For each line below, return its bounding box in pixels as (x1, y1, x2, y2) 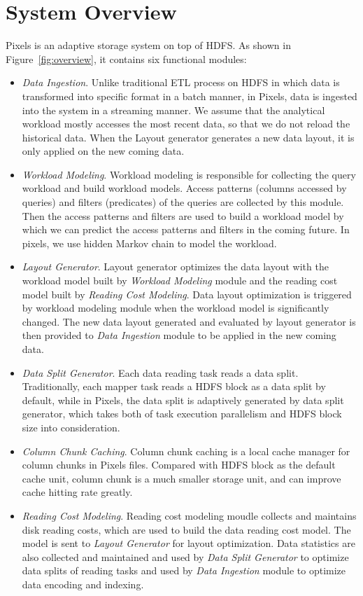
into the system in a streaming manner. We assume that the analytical (22, 102, 325, 117)
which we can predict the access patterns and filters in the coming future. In (22, 222, 350, 237)
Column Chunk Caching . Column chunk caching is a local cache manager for (22, 443, 350, 458)
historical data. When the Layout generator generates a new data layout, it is (22, 130, 355, 144)
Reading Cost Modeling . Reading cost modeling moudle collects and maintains (22, 508, 357, 522)
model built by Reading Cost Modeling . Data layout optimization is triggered (22, 286, 352, 301)
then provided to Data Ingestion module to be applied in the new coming (22, 328, 336, 342)
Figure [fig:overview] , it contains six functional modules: (6, 51, 247, 66)
